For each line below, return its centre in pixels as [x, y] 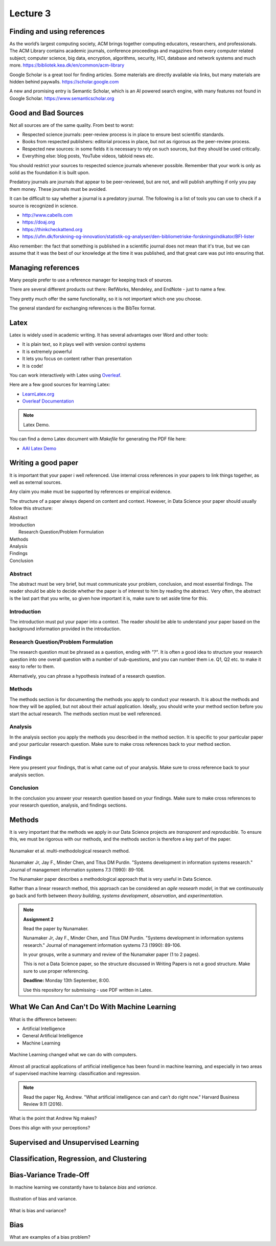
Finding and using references [57, 31]
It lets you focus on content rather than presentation [77, 359]
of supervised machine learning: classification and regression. [75, 1073]
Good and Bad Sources [47, 113]
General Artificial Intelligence [53, 1036]
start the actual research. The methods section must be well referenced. [86, 714]
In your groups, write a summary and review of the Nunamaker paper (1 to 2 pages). [112, 954]
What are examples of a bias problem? [50, 1237]
